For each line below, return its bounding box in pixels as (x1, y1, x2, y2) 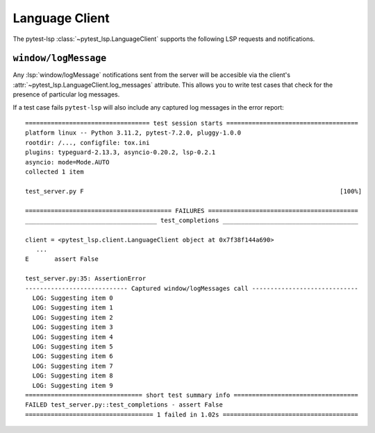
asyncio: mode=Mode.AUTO (25, 158, 110, 166)
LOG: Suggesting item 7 (32, 362, 114, 370)
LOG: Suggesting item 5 (32, 343, 114, 350)
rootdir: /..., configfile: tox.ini (25, 139, 150, 146)
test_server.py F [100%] (25, 187, 362, 195)
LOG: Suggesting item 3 (32, 323, 114, 331)
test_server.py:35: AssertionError (25, 275, 147, 282)
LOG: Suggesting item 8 (32, 372, 114, 380)
